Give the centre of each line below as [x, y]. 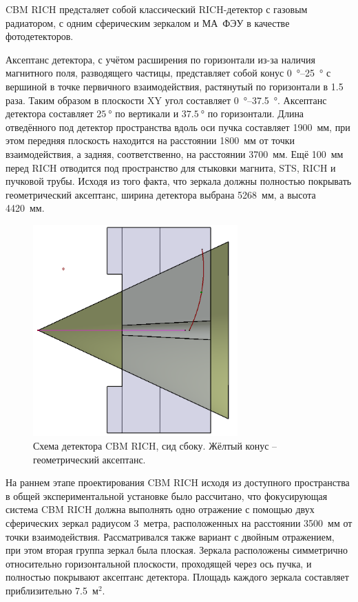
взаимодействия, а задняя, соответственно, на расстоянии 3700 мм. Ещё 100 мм [175, 153]
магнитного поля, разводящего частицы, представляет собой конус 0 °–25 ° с [168, 73]
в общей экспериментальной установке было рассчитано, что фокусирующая [167, 495]
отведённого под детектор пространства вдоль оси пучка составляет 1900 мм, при [178, 127]
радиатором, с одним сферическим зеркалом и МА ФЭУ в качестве [148, 22]
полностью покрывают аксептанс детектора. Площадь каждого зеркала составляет [177, 577]
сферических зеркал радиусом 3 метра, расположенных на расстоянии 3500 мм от [179, 523]
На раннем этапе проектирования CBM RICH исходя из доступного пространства [178, 482]
